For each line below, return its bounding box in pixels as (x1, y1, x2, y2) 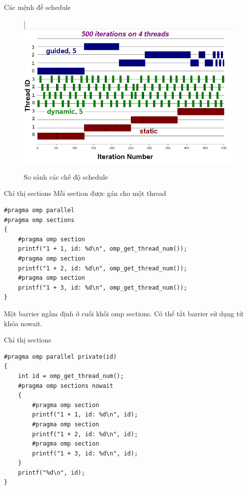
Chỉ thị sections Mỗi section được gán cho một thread (4, 188, 166, 198)
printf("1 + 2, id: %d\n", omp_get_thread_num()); (18, 264, 187, 272)
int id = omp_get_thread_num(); (18, 372, 124, 379)
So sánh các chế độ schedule (24, 171, 108, 182)
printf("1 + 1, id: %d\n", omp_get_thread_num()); (18, 245, 187, 253)
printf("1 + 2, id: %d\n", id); (32, 430, 138, 438)
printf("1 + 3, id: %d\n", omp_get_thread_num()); (18, 284, 187, 291)
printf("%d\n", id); (18, 469, 85, 476)
